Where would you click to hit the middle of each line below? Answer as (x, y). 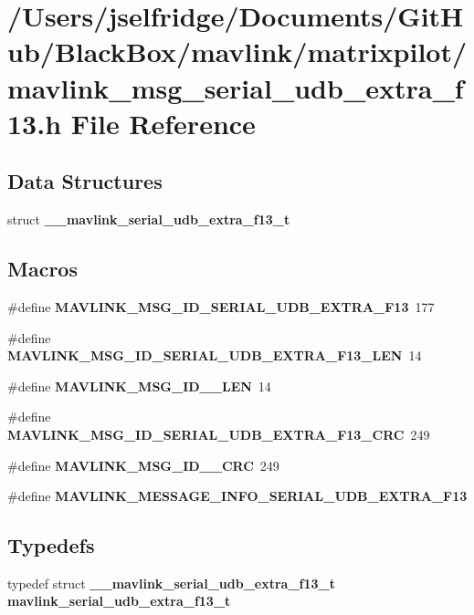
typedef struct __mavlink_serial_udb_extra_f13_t (172, 583)
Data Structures (85, 181)
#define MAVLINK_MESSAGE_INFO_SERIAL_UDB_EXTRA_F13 (237, 496)
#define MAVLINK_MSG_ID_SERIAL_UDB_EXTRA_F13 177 (221, 306)
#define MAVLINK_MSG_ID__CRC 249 (143, 465)
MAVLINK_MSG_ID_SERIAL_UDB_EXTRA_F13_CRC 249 (219, 434)
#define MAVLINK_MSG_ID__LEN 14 (139, 386)
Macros (42, 269)
